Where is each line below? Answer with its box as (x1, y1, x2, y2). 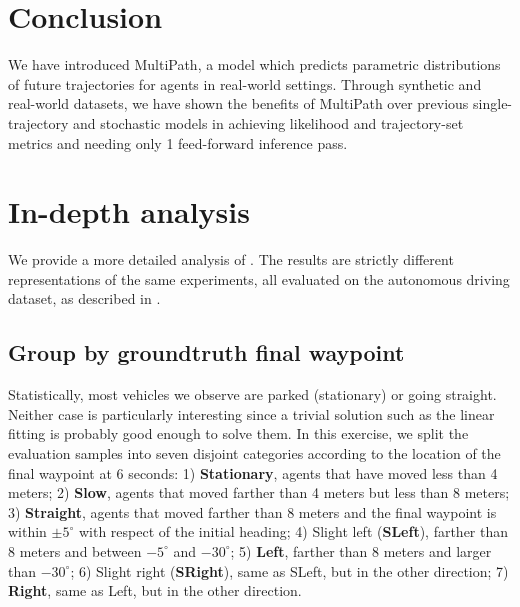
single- (473, 93, 513, 114)
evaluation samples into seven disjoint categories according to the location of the (8, 442, 501, 463)
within (8, 521, 47, 542)
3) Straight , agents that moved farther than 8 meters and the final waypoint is (8, 501, 497, 522)
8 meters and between (8, 540, 142, 561)
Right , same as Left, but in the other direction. (8, 580, 302, 601)
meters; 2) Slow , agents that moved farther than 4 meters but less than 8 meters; (8, 482, 510, 503)
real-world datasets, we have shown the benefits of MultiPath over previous (8, 93, 469, 114)
